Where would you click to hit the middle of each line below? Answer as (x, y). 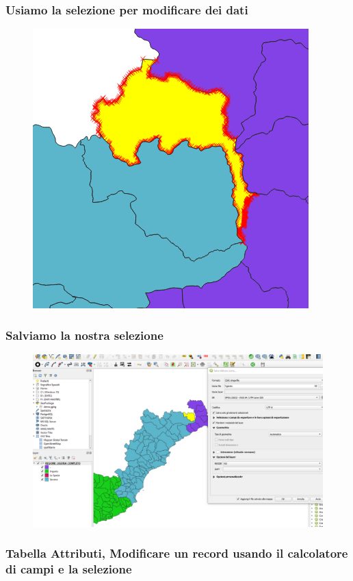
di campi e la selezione (69, 569)
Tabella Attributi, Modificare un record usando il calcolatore (177, 553)
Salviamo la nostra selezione (84, 335)
